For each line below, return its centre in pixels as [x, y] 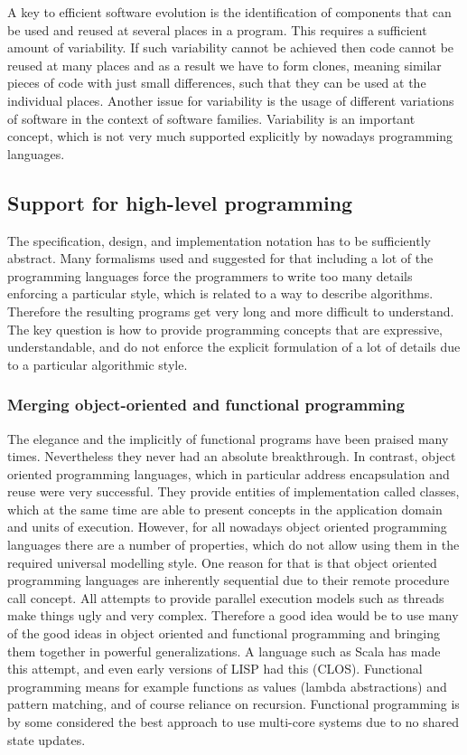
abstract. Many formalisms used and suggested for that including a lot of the [220, 258]
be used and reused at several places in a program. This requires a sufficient [217, 29]
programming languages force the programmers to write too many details [210, 275]
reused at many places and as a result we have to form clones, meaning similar [224, 65]
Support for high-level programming [180, 202]
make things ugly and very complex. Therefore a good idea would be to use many [233, 615]
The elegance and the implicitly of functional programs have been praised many [228, 438]
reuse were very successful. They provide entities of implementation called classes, [233, 491]
